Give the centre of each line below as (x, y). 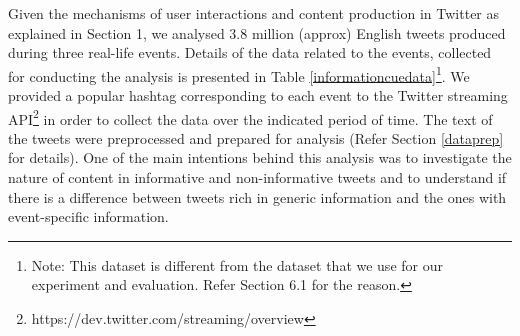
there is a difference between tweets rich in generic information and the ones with (257, 196)
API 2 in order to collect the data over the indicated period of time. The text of (250, 117)
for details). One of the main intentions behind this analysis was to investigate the (260, 157)
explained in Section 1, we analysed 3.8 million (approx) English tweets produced (257, 32)
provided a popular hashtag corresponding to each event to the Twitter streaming (258, 95)
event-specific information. (88, 216)
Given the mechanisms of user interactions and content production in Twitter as (254, 13)
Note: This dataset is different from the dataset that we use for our (237, 264)
